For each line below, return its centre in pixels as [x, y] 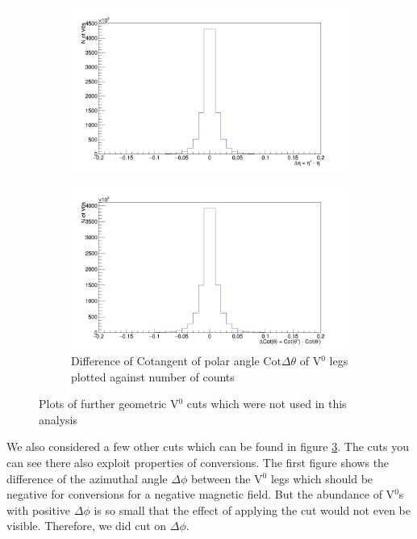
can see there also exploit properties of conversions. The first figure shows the [198, 462]
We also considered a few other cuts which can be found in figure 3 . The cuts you [208, 446]
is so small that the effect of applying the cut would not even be [252, 510]
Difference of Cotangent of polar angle [165, 360]
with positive [39, 510]
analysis [58, 419]
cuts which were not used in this [267, 404]
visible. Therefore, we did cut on [87, 526]
